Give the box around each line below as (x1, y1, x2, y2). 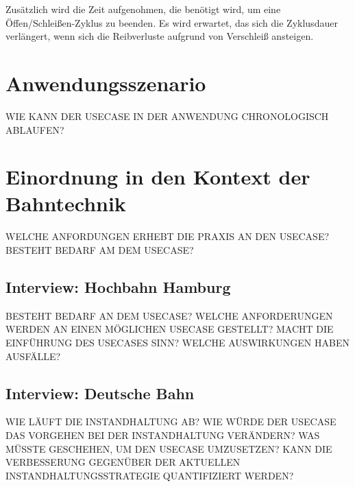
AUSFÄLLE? (5, 348, 61, 363)
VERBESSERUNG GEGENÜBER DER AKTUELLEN (5, 455, 241, 469)
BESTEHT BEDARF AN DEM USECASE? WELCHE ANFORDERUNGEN (5, 308, 333, 322)
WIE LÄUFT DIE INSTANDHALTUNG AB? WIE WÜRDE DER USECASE (5, 414, 336, 429)
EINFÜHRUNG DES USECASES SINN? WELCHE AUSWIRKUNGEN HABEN (5, 335, 350, 349)
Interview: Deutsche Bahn (5, 382, 195, 403)
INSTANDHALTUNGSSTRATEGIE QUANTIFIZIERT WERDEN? (5, 468, 294, 482)
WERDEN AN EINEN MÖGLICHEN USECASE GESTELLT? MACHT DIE (5, 322, 334, 336)
